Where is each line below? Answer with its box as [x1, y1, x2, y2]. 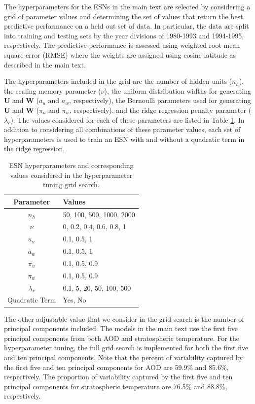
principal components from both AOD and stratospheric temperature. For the [4, 333, 239, 343]
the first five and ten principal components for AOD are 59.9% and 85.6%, [4, 362, 229, 372]
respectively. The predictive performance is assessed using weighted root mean [4, 40, 240, 50]
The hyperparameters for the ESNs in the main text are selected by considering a [4, 1, 251, 11]
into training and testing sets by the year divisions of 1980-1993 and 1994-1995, [4, 30, 244, 40]
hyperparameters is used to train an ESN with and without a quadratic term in [4, 134, 245, 144]
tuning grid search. [42, 179, 100, 190]
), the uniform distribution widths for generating [104, 85, 251, 96]
